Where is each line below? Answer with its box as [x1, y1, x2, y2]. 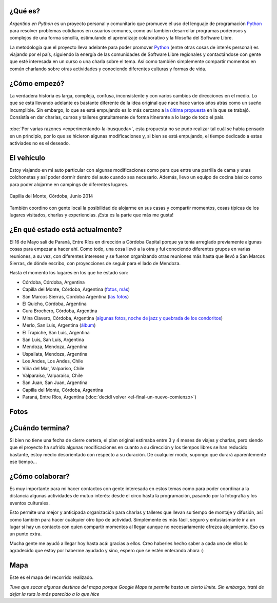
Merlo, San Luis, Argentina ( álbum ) [22, 322, 96, 328]
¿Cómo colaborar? [9, 472, 70, 480]
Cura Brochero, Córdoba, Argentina [22, 308, 97, 314]
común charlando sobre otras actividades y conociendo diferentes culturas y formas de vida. [9, 66, 207, 72]
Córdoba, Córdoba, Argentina [22, 279, 85, 285]
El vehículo [9, 153, 46, 162]
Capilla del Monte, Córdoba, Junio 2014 [9, 193, 93, 199]
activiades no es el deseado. [9, 140, 70, 146]
